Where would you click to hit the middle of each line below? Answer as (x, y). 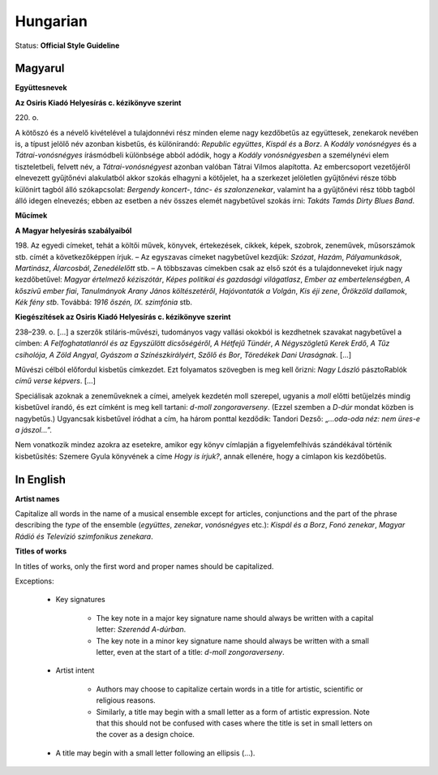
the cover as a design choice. (145, 734)
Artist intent (75, 670)
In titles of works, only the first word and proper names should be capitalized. (144, 566)
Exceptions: (34, 581)
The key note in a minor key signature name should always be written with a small (232, 640)
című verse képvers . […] (56, 381)
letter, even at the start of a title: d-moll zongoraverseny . (190, 652)
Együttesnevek (41, 88)
